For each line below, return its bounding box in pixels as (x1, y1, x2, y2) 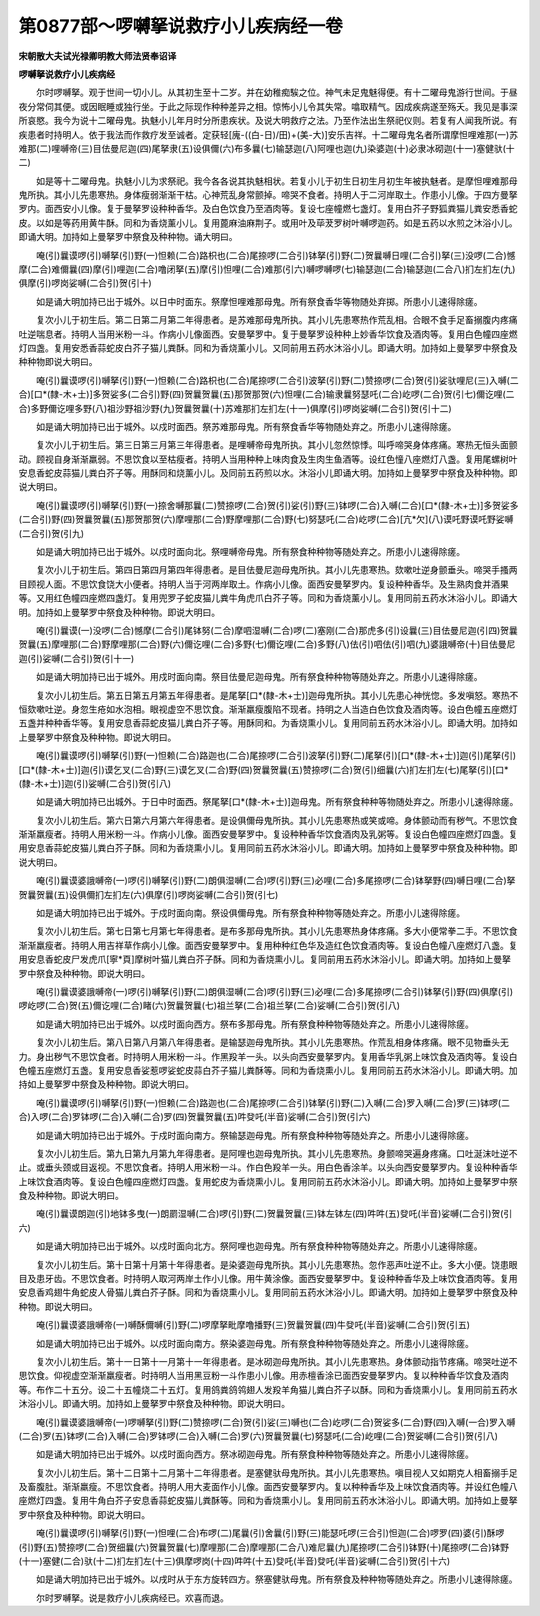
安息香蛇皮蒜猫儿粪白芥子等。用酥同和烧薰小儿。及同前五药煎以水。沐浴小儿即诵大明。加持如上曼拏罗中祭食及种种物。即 (18, 467, 518, 479)
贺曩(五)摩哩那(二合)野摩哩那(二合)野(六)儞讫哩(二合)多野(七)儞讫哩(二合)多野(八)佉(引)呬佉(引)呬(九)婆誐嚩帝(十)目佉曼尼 (18, 638, 516, 650)
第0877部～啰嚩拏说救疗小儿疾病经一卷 (18, 15, 344, 37)
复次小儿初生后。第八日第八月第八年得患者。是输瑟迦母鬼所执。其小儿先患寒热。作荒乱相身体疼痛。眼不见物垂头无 (35, 1036, 509, 1049)
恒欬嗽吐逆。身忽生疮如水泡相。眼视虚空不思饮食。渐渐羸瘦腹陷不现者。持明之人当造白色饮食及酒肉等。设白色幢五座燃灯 (18, 703, 518, 715)
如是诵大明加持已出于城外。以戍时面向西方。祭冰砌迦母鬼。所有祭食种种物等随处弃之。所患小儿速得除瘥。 (35, 1448, 474, 1460)
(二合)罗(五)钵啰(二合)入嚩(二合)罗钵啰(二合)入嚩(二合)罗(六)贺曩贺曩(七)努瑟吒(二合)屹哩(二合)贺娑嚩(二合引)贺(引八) (18, 1430, 499, 1442)
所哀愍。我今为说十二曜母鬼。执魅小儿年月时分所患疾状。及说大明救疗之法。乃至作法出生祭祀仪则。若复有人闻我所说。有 (18, 115, 518, 127)
